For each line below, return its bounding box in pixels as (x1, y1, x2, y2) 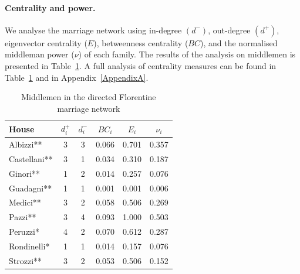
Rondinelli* (9, 239, 50, 252)
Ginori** (9, 167, 41, 179)
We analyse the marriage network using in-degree (5, 23, 182, 36)
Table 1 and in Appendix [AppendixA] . (5, 71, 149, 83)
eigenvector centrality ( (5, 36, 87, 49)
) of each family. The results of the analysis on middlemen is (78, 48, 296, 60)
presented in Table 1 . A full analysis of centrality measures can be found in (5, 59, 277, 71)
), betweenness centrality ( (93, 36, 188, 49)
